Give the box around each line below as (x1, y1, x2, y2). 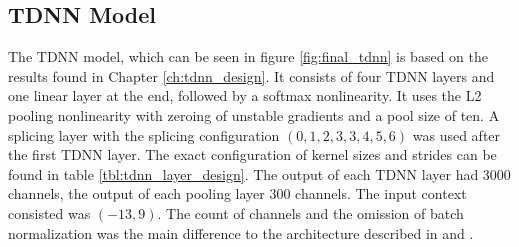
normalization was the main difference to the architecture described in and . (8, 222, 474, 243)
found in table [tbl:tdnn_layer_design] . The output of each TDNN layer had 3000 (8, 163, 511, 184)
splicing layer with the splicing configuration (8, 124, 280, 145)
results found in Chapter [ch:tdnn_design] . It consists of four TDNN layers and (8, 65, 495, 86)
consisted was (8, 202, 91, 223)
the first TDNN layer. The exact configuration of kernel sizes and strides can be (8, 144, 497, 165)
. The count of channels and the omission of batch (157, 202, 464, 223)
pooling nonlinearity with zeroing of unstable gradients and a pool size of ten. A (8, 104, 500, 125)
